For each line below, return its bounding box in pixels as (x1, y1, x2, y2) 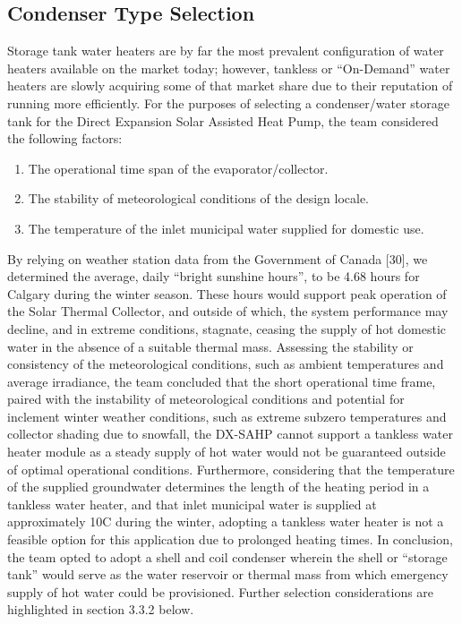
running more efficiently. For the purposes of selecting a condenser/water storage (7, 93, 449, 112)
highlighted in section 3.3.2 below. (7, 600, 194, 619)
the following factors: (7, 129, 123, 148)
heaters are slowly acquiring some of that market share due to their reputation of (7, 76, 453, 95)
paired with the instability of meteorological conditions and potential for (7, 389, 405, 408)
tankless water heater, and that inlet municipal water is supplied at (7, 494, 377, 513)
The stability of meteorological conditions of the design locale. (28, 189, 370, 208)
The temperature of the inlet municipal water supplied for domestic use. (28, 218, 424, 237)
